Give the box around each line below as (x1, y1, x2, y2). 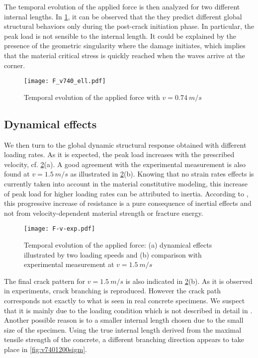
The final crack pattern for (4, 275, 86, 286)
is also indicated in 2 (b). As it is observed (125, 275, 253, 286)
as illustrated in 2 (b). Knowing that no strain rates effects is (70, 169, 254, 179)
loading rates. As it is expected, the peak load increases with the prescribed (4, 149, 235, 160)
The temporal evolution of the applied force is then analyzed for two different (4, 1, 240, 11)
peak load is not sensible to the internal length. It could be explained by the (4, 30, 236, 41)
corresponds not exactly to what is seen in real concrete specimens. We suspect (4, 295, 245, 305)
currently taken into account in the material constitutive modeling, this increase (4, 178, 248, 188)
